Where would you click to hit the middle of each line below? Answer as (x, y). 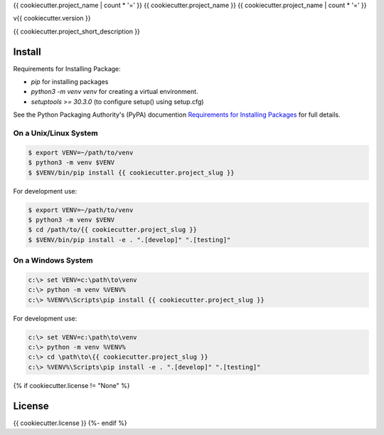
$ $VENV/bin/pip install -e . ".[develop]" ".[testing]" (129, 240)
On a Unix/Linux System (56, 133)
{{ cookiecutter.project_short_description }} (76, 31)
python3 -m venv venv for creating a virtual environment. (114, 92)
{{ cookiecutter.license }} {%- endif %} (70, 423)
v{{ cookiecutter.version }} (52, 19)
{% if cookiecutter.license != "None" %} (71, 385)
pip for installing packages (70, 82)
